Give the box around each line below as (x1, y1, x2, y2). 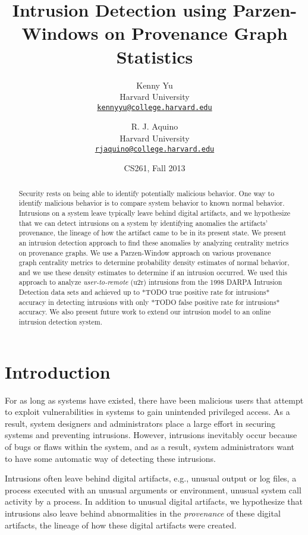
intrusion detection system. (18, 317, 103, 327)
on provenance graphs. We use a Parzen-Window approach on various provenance (18, 247, 271, 257)
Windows (21, 21, 99, 45)
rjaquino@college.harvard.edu (95, 144, 215, 153)
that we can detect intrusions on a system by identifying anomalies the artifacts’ (18, 218, 268, 228)
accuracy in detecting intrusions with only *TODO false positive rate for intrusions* (18, 297, 280, 307)
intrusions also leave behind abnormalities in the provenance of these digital (5, 507, 281, 520)
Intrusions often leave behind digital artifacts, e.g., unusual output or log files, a (5, 472, 297, 484)
